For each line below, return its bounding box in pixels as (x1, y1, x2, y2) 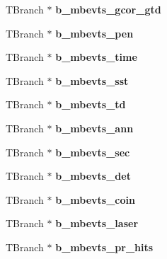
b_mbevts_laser (55, 216, 139, 231)
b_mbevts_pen (55, 25, 134, 40)
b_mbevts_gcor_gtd (55, 2, 161, 16)
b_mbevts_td (55, 97, 126, 112)
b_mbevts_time (55, 50, 137, 64)
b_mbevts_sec (55, 144, 130, 159)
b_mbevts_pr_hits (55, 239, 154, 254)
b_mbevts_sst (55, 73, 129, 88)
